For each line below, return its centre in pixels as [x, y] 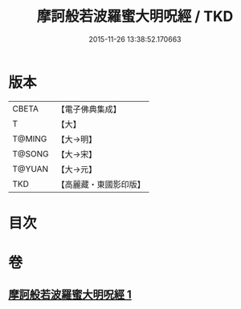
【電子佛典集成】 [89, 109]
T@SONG [31, 153]
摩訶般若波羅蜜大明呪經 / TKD [135, 16]
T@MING [30, 139]
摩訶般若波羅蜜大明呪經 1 [70, 295]
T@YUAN [31, 169]
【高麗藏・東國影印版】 [101, 184]
